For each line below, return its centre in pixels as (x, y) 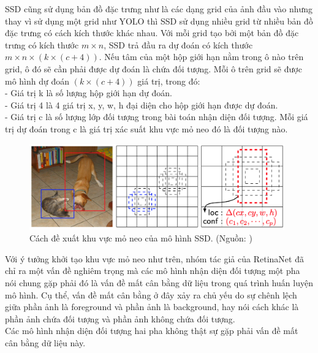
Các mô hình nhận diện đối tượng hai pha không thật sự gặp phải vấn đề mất (152, 331)
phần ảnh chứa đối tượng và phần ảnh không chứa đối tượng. (120, 318)
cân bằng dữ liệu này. (45, 342)
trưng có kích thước (42, 44)
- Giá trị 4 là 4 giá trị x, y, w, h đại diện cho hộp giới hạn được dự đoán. (142, 104)
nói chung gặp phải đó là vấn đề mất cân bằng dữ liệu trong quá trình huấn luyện (159, 282)
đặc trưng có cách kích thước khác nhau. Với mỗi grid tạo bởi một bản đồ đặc (152, 33)
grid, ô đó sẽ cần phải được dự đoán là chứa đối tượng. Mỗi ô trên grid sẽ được (153, 68)
